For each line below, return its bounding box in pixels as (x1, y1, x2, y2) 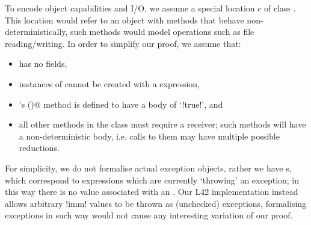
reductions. (19, 141, 60, 154)
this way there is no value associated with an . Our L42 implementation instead (5, 185, 298, 198)
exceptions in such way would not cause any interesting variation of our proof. (5, 209, 293, 221)
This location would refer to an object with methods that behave (5, 13, 244, 26)
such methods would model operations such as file (70, 25, 254, 38)
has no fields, (19, 57, 67, 70)
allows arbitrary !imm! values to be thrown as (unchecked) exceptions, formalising (5, 197, 307, 209)
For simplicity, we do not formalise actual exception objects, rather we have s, (5, 161, 292, 174)
